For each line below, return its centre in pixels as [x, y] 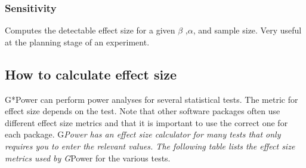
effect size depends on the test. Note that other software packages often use [143, 111]
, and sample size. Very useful [247, 30]
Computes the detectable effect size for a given [90, 30]
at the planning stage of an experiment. [77, 42]
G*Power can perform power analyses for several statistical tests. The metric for [152, 99]
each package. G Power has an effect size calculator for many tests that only [143, 134]
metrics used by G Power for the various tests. [88, 158]
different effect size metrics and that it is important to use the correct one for [146, 122]
